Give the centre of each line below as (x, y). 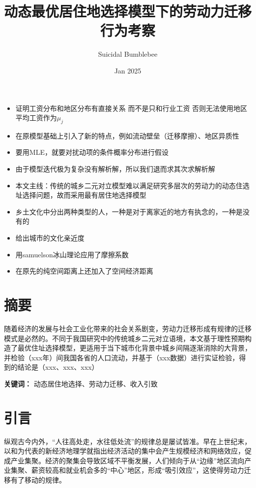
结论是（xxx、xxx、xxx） (58, 367)
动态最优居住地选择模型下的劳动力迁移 (128, 11)
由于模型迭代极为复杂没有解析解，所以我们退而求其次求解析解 (115, 169)
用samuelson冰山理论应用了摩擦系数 (72, 254)
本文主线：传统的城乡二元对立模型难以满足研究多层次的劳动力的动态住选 (132, 185)
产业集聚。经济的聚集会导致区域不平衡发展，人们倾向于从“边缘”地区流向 (128, 460)
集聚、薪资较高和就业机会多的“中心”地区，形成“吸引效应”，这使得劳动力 (127, 470)
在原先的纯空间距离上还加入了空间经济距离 (84, 271)
